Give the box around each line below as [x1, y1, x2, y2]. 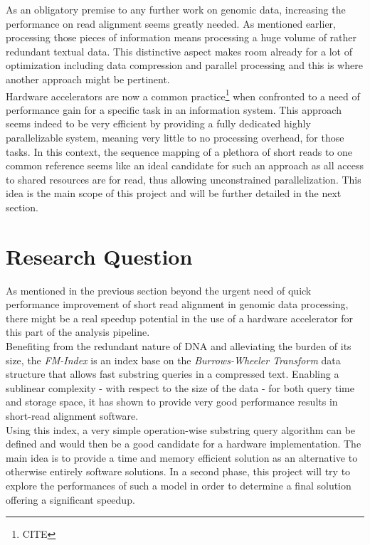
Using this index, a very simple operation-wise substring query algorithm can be [6, 422, 356, 437]
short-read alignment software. [6, 408, 139, 423]
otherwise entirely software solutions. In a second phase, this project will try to [6, 464, 351, 479]
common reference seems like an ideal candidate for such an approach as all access [6, 158, 364, 173]
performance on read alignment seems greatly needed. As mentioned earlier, [6, 16, 336, 31]
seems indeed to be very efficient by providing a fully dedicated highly [6, 116, 311, 131]
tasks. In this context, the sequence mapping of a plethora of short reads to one [6, 144, 353, 159]
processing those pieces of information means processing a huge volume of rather [6, 30, 357, 45]
